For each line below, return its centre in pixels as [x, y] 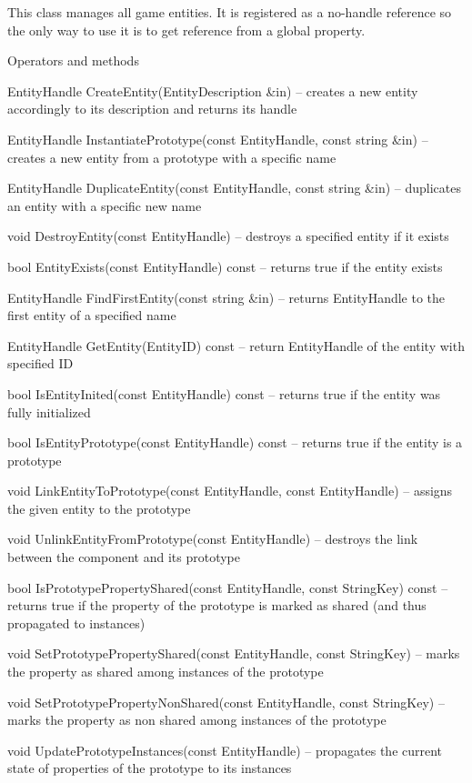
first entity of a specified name [92, 315]
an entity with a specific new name [105, 205]
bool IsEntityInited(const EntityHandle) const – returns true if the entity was [224, 393]
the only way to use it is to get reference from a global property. [186, 30]
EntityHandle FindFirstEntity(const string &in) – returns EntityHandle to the [226, 297]
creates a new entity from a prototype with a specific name [172, 157]
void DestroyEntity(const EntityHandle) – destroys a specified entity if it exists [228, 236]
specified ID [40, 363]
